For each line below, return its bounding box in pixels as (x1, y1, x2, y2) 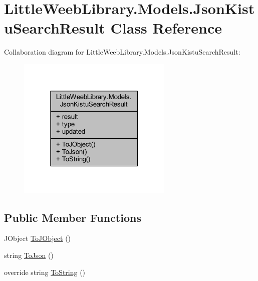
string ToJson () (4, 249, 54, 260)
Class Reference (110, 18, 222, 38)
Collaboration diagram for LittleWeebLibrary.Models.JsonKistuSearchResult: (4, 47, 240, 57)
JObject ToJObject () (4, 233, 71, 243)
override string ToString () (4, 266, 86, 277)
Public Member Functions (4, 209, 141, 225)
